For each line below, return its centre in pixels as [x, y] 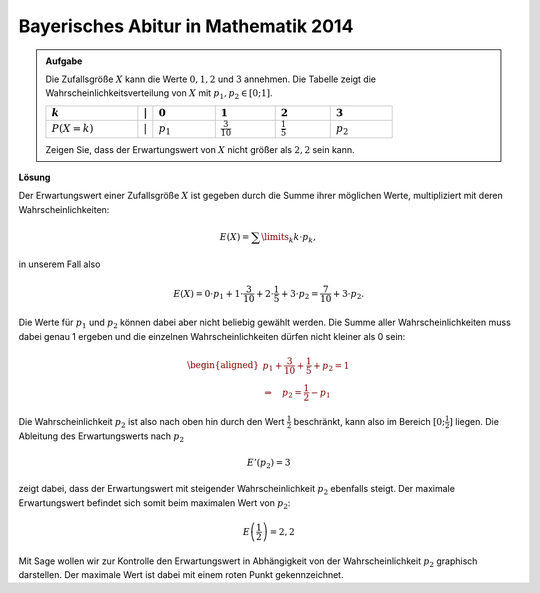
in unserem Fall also [59, 264]
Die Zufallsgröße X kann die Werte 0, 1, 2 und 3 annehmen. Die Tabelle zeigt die [211, 79]
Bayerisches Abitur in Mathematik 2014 [186, 26]
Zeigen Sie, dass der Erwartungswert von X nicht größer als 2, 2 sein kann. [200, 149]
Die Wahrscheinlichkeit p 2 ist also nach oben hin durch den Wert [151, 422]
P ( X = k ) [72, 128]
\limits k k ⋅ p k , [289, 238]
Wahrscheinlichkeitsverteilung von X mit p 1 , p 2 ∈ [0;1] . [159, 94]
